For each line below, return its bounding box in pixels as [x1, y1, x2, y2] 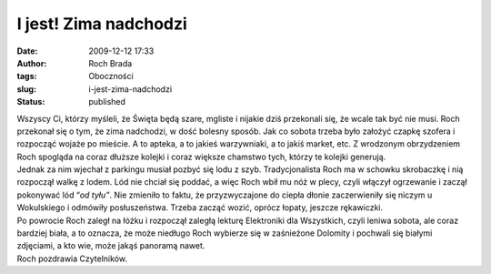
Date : [16, 46, 38, 56]
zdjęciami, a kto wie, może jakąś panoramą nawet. [16, 240, 205, 251]
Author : [16, 57, 47, 68]
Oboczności [88, 71, 134, 82]
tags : [16, 71, 37, 82]
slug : [16, 83, 36, 95]
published [88, 96, 126, 107]
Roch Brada [88, 57, 133, 68]
